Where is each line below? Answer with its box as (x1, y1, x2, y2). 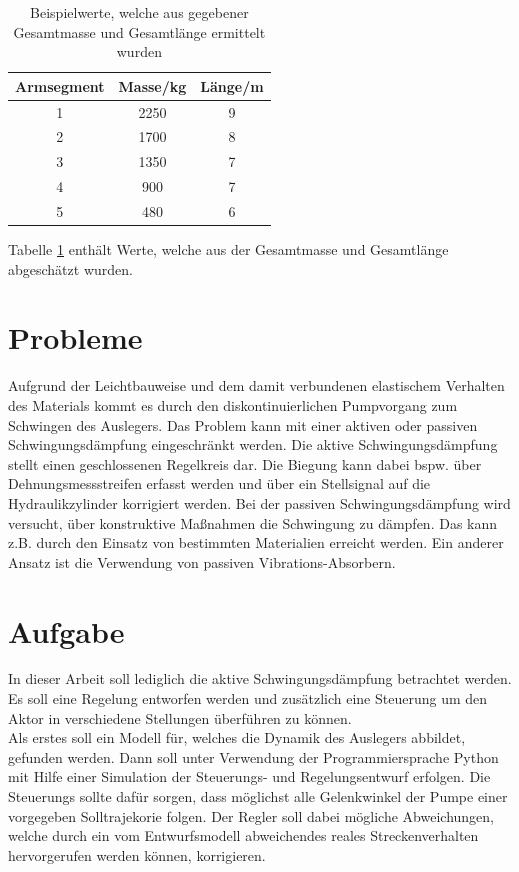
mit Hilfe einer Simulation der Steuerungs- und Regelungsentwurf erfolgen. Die (8, 766, 491, 787)
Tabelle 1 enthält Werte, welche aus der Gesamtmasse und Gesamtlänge (8, 239, 449, 260)
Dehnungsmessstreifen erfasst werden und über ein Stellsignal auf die (8, 473, 431, 494)
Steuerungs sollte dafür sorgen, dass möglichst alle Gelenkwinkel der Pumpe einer (8, 786, 508, 807)
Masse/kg (118, 75, 187, 96)
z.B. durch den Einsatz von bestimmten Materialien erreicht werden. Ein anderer (8, 532, 504, 553)
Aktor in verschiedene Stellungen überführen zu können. (8, 707, 352, 728)
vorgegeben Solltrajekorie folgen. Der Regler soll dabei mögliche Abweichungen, (8, 805, 494, 826)
